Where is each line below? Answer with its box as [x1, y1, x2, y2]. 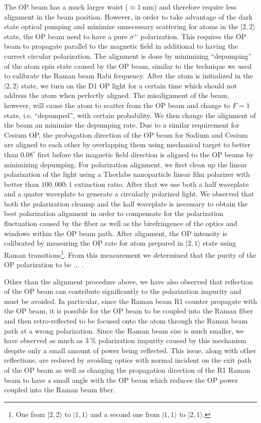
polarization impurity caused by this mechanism [98, 335, 246, 346]
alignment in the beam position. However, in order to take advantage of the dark [4, 11, 252, 22]
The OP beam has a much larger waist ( [4, 2, 128, 12]
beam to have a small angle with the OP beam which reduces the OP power [4, 374, 238, 385]
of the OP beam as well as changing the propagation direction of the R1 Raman [4, 365, 250, 375]
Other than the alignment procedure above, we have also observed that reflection [4, 276, 253, 286]
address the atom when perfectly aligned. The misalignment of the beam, [4, 90, 229, 100]
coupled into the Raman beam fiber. [4, 384, 115, 395]
